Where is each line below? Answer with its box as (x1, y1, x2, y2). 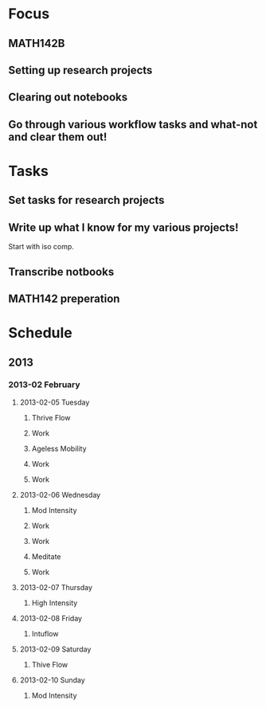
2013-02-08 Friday (19, 613, 82, 623)
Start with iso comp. (8, 242, 74, 252)
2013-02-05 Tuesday (19, 397, 90, 407)
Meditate (31, 551, 61, 561)
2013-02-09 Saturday (19, 644, 92, 654)
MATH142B (8, 37, 65, 50)
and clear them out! (8, 130, 108, 143)
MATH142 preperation (8, 291, 120, 305)
